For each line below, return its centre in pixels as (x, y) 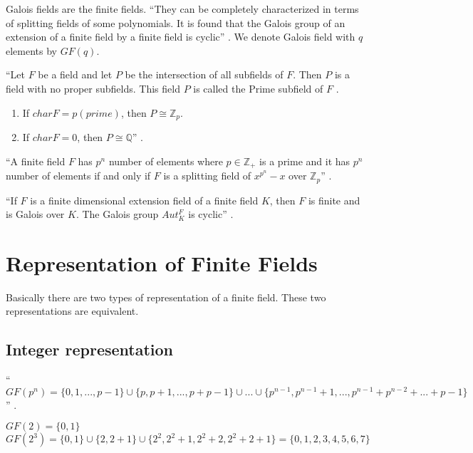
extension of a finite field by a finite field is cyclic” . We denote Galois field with (181, 37)
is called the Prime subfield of (258, 88)
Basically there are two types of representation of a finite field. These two (166, 297)
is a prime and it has (305, 161)
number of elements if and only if (78, 176)
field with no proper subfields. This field (93, 88)
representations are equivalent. (72, 311)
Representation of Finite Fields (162, 262)
